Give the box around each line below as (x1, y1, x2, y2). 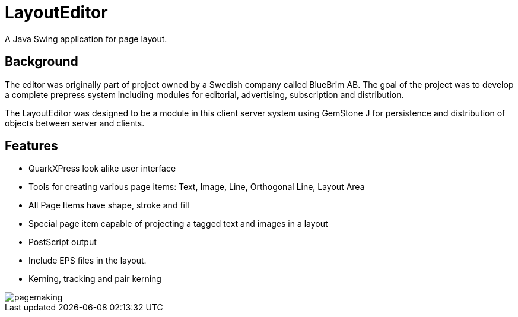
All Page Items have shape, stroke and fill (28, 200, 189, 211)
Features (5, 138, 58, 154)
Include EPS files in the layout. (28, 255, 147, 266)
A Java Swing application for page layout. (5, 33, 167, 44)
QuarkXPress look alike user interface (28, 163, 176, 174)
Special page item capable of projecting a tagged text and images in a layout (28, 218, 328, 229)
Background (5, 54, 78, 69)
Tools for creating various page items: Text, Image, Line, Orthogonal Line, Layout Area (28, 182, 365, 192)
